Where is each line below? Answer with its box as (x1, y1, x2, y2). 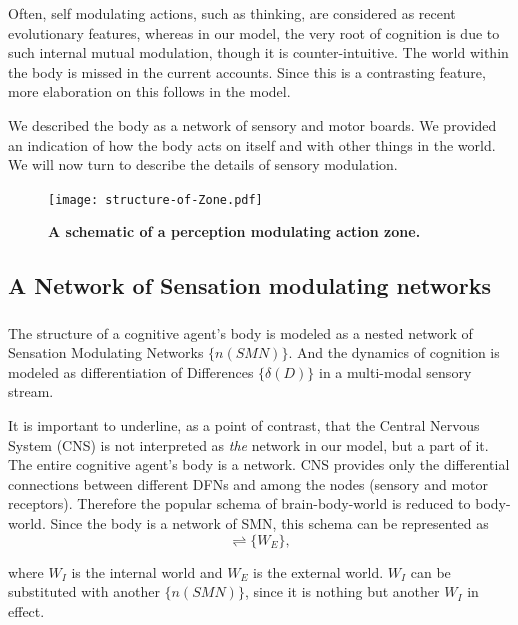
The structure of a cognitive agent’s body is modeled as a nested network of (8, 322, 473, 343)
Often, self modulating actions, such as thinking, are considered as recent (8, 3, 456, 23)
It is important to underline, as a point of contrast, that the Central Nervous (8, 415, 480, 436)
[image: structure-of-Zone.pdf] (48, 192, 263, 207)
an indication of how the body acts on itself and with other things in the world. (8, 134, 496, 155)
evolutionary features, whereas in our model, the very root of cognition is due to (8, 22, 500, 43)
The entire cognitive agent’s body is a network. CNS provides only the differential (8, 454, 510, 475)
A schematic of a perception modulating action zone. (48, 221, 421, 242)
